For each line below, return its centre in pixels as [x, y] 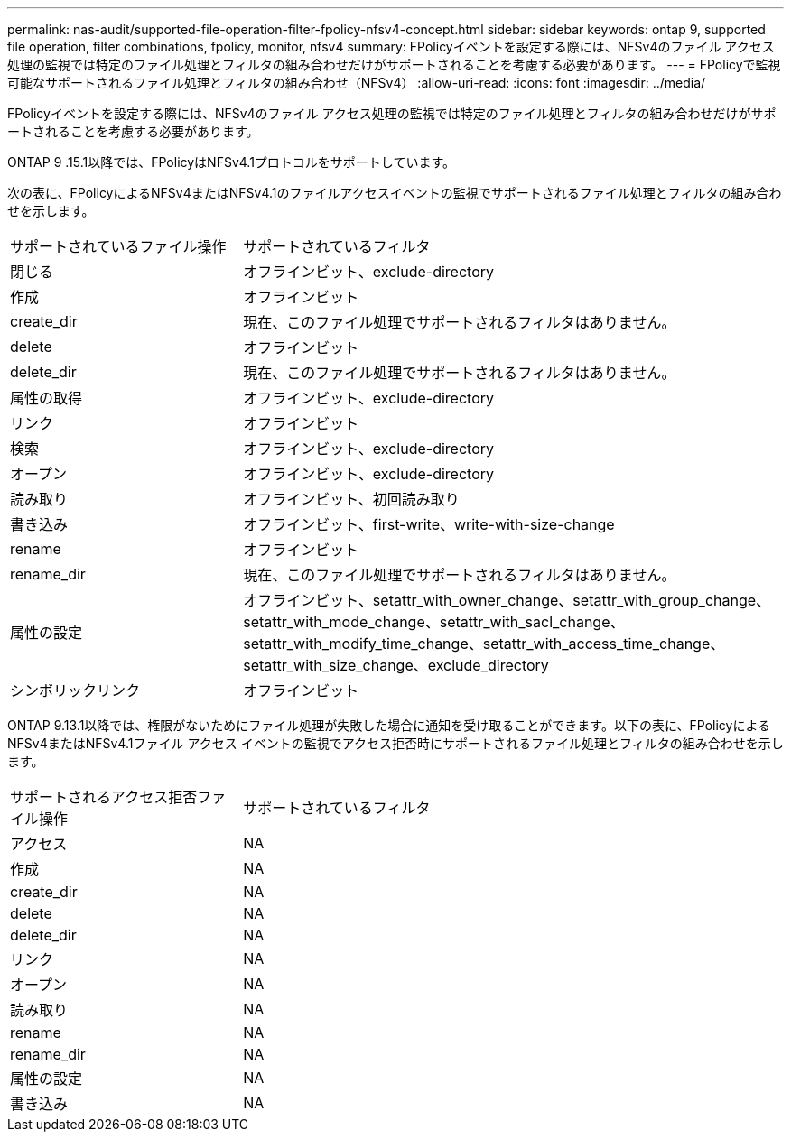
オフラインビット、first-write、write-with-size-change [429, 524]
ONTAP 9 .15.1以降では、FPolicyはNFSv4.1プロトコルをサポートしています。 [232, 162]
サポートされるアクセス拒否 [104, 797]
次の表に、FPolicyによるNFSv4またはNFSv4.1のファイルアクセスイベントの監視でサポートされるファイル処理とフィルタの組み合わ [395, 193]
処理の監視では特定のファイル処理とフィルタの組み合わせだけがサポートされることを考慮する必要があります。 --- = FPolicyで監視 [394, 65]
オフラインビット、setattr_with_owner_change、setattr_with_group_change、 [507, 600]
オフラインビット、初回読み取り [351, 499]
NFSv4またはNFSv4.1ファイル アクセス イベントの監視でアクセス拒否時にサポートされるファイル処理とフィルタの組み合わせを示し [395, 743]
